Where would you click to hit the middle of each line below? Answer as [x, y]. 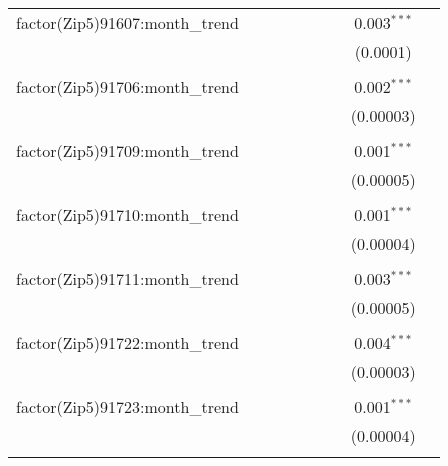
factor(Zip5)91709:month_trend [127, 150]
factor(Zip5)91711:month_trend [127, 278]
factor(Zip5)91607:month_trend [127, 22]
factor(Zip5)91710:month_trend [127, 214]
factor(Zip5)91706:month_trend [127, 86]
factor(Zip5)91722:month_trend [127, 342]
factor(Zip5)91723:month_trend [127, 406]
